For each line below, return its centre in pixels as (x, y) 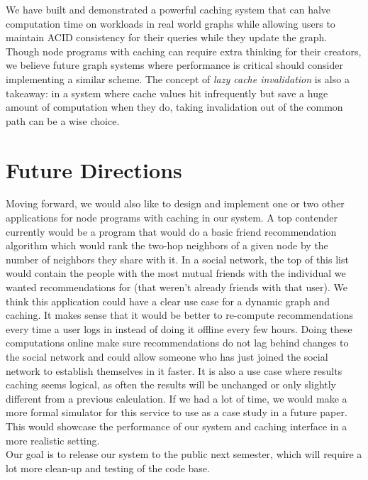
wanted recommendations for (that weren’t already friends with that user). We (177, 287)
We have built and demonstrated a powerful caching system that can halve (168, 9)
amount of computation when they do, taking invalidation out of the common (174, 107)
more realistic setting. (53, 440)
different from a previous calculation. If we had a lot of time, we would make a (177, 398)
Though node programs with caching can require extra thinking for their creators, (184, 51)
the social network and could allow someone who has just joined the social (167, 356)
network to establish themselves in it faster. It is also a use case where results (174, 370)
